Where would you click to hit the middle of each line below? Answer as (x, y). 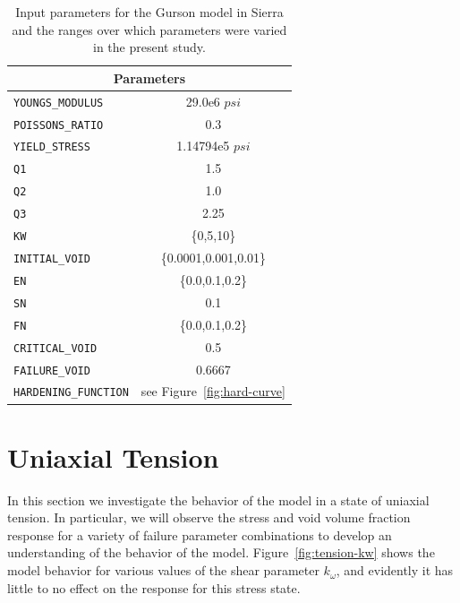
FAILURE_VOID (52, 370)
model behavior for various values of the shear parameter (163, 570)
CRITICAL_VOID (55, 348)
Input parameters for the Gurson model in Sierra (149, 12)
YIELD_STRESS (52, 147)
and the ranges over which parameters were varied (149, 29)
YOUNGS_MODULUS (59, 103)
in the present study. (149, 47)
